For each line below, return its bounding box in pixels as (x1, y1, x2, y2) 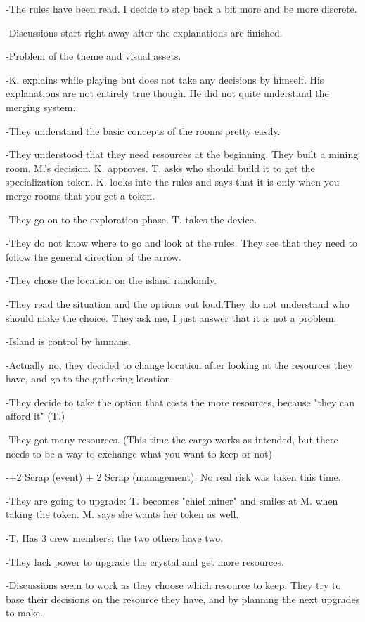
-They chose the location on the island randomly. (6, 273, 217, 287)
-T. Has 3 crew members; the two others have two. (6, 531, 224, 545)
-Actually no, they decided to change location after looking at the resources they (6, 357, 353, 372)
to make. (6, 605, 43, 620)
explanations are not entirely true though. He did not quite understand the (6, 86, 329, 101)
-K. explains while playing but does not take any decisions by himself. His (6, 72, 324, 86)
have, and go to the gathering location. (6, 371, 174, 386)
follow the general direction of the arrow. (6, 249, 181, 264)
